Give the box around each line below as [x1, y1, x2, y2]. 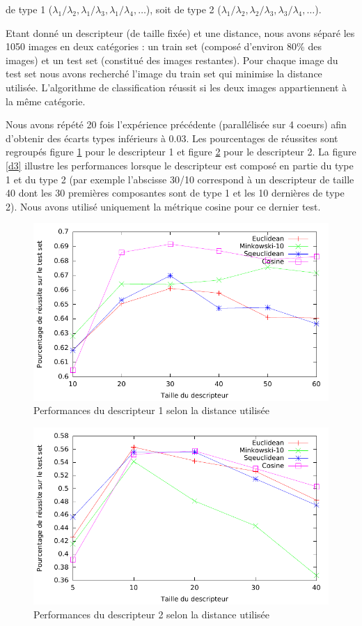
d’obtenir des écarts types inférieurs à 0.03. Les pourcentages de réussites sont [6, 130, 338, 145]
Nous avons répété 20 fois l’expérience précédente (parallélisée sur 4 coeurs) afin [6, 117, 347, 132]
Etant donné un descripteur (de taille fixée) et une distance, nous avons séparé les [6, 25, 355, 40]
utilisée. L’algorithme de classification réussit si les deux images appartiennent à [6, 79, 347, 94]
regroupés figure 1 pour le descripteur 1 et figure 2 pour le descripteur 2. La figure [6, 144, 356, 159]
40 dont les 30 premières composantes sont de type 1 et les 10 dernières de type [6, 185, 345, 200]
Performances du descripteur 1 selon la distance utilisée [33, 403, 270, 418]
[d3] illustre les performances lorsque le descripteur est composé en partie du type [6, 158, 354, 172]
